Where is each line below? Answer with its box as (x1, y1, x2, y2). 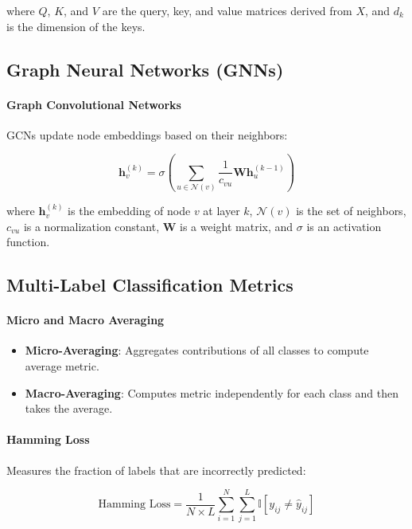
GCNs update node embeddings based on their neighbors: (6, 126, 288, 143)
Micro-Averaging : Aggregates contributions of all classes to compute (25, 342, 369, 359)
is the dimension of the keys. (6, 18, 146, 34)
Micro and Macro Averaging (6, 312, 165, 328)
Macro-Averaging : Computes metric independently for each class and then (25, 384, 399, 401)
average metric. (25, 358, 99, 374)
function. (6, 233, 50, 250)
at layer (203, 202, 240, 219)
